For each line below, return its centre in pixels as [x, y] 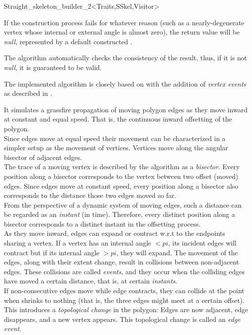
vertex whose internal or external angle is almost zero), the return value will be [122, 32]
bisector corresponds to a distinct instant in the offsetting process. [102, 223]
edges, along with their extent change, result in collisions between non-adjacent [122, 262]
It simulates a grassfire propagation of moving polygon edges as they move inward [126, 109]
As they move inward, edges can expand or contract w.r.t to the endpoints [115, 233]
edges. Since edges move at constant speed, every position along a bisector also [121, 185]
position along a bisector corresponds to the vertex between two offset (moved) [121, 176]
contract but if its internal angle [52, 252]
